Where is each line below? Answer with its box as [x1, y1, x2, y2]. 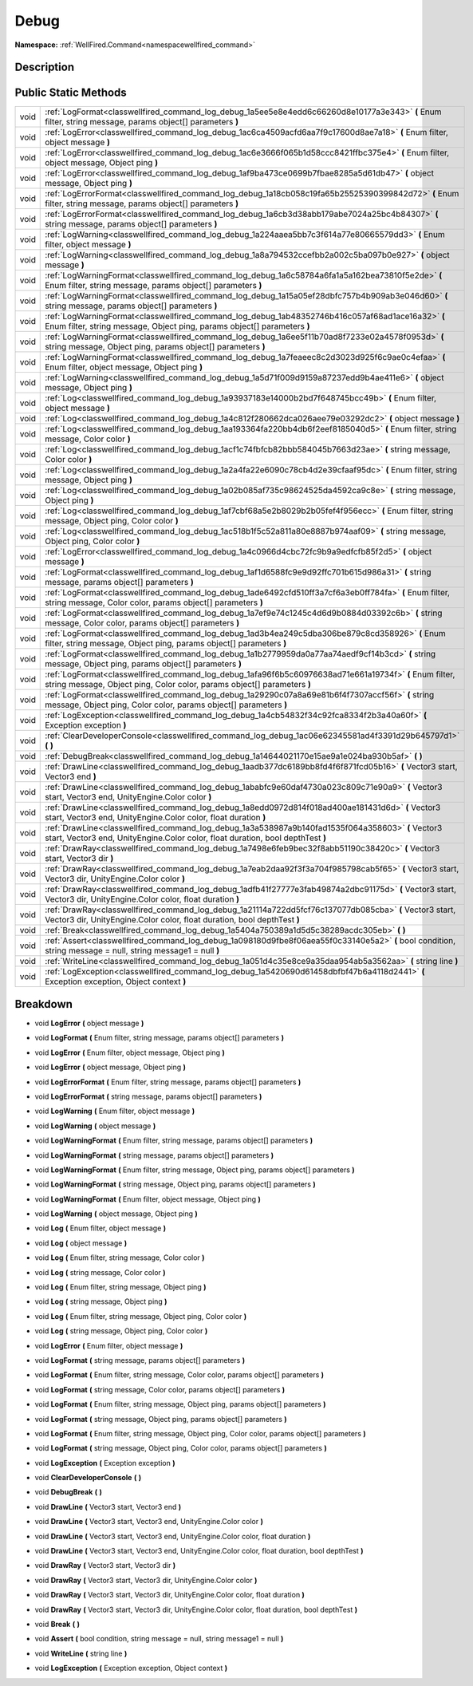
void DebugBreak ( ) [34, 1487, 103, 1497]
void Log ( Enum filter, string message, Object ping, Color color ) [34, 1311, 247, 1321]
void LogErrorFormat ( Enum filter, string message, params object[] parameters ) [34, 1077, 302, 1087]
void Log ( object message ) [34, 1238, 128, 1248]
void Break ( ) [34, 1620, 80, 1629]
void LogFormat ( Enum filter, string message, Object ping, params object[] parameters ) [34, 1400, 326, 1409]
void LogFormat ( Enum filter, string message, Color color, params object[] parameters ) [34, 1370, 325, 1380]
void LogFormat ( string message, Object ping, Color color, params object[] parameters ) [34, 1443, 327, 1453]
